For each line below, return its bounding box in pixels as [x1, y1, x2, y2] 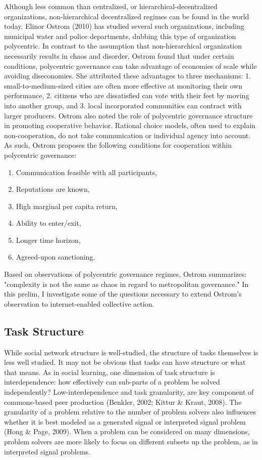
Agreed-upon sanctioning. [16, 252, 95, 262]
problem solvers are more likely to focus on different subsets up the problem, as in [4, 436, 258, 446]
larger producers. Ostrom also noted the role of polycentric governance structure [4, 110, 253, 120]
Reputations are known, [16, 184, 90, 194]
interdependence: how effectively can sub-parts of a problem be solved [4, 377, 220, 387]
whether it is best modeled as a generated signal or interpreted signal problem [4, 416, 246, 427]
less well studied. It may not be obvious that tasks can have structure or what [4, 357, 246, 367]
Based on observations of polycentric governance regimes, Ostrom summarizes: [4, 269, 247, 279]
